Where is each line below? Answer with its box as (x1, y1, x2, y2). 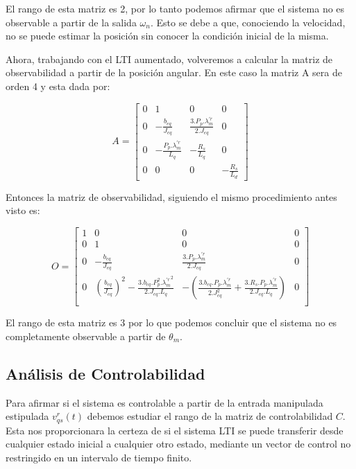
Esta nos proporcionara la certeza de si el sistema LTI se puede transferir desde (6, 423, 344, 437)
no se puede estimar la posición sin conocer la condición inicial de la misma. (6, 28, 329, 43)
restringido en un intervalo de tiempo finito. (6, 450, 192, 465)
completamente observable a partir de (6, 329, 166, 343)
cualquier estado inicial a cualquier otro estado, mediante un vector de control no (6, 436, 351, 451)
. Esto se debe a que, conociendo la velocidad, (150, 15, 346, 29)
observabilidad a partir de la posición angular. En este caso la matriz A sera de (6, 65, 342, 80)
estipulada (6, 409, 49, 423)
